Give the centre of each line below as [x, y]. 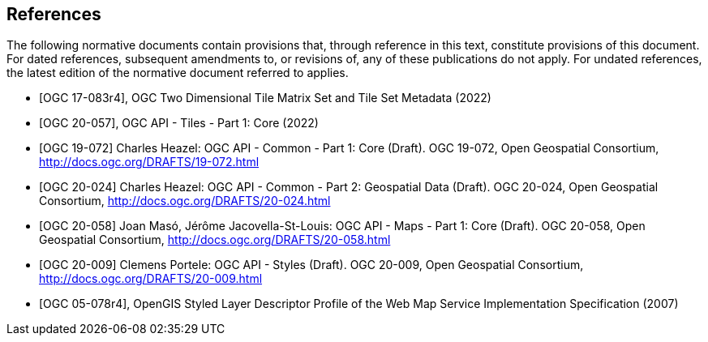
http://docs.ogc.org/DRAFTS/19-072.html [149, 162]
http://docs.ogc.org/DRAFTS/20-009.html [151, 279]
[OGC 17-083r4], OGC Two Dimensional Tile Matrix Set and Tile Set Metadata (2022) [265, 98]
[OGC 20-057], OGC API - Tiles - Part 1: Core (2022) [179, 123]
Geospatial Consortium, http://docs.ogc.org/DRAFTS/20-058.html [215, 240]
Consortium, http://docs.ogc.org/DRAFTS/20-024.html [185, 201]
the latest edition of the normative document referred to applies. [178, 73]
